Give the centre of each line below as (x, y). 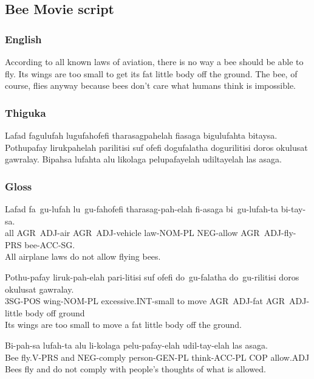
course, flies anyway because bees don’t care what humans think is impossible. (150, 85)
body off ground (55, 312)
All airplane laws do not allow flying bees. (83, 256)
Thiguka (26, 112)
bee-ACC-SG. (50, 244)
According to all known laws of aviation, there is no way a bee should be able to (154, 61)
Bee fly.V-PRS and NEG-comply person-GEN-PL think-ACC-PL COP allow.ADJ (157, 357)
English (23, 39)
